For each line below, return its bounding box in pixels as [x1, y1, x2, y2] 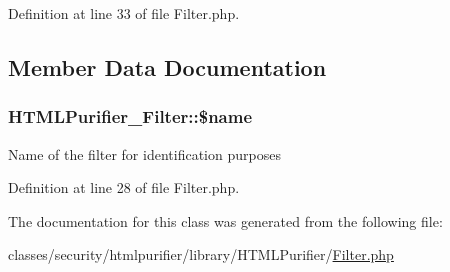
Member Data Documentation [8, 51, 327, 82]
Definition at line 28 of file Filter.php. [8, 177, 240, 198]
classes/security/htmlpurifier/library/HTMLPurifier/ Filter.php [8, 244, 394, 265]
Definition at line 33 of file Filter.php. [8, 3, 240, 23]
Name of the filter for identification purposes [8, 143, 281, 164]
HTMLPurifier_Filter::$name [8, 104, 253, 129]
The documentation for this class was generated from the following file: [8, 210, 443, 231]
